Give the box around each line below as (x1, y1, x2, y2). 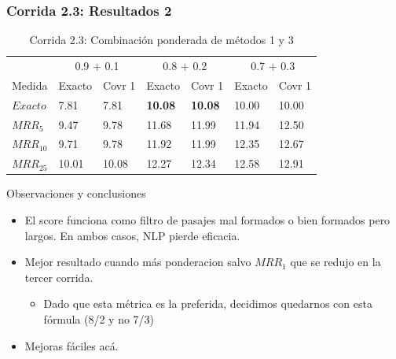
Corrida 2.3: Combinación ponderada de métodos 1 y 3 (29, 31, 294, 48)
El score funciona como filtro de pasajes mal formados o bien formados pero (24, 211, 390, 228)
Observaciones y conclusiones (6, 185, 146, 202)
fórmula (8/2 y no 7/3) (43, 310, 155, 327)
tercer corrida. (24, 268, 93, 285)
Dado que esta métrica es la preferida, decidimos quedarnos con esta (43, 295, 372, 312)
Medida (12, 76, 48, 93)
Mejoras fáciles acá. (24, 337, 119, 353)
